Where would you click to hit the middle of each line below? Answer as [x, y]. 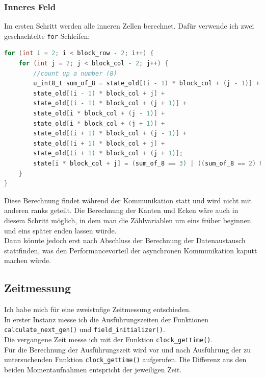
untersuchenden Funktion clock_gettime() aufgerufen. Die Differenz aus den [125, 359]
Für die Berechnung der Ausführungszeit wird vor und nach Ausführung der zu [128, 349]
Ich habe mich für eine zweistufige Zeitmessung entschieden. [98, 309]
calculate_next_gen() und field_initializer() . [85, 329]
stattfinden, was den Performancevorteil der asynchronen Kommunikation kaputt [131, 250]
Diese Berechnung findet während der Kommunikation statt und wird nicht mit [128, 200]
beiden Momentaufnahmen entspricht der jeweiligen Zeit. [93, 369]
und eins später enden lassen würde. [60, 230]
